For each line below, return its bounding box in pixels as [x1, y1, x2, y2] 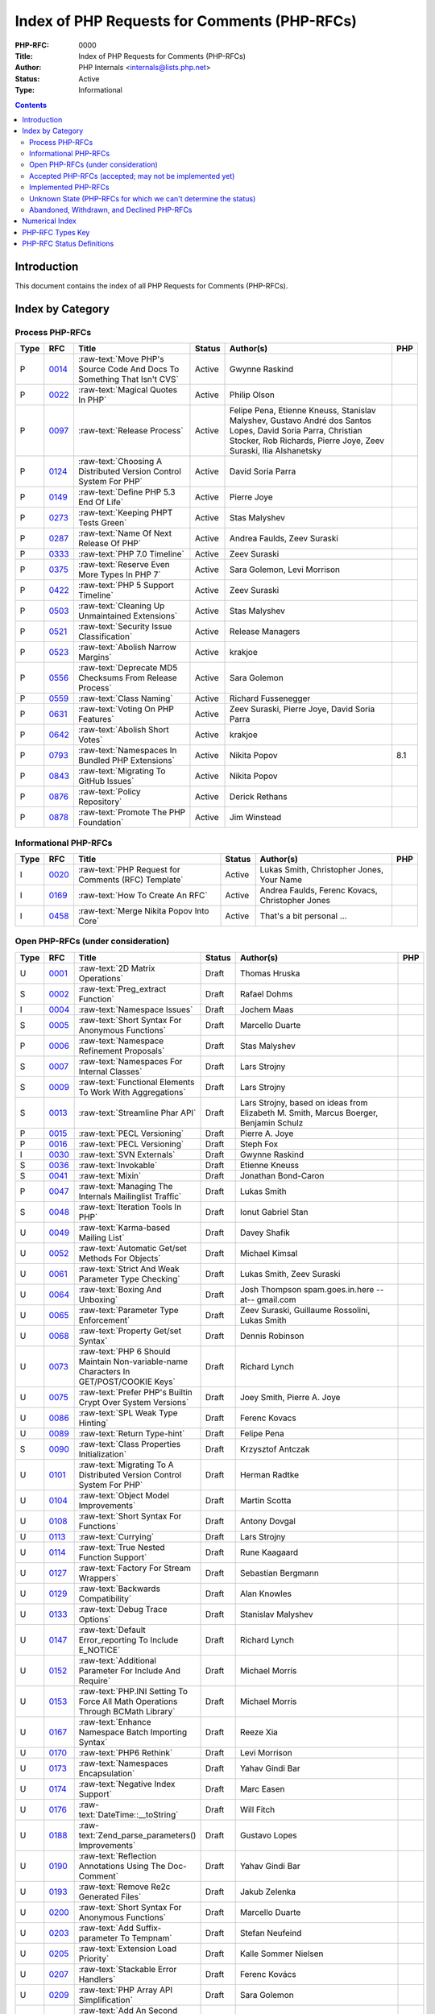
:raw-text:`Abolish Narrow [77, 641, 177, 653]
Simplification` [78, 1994, 133, 2005]
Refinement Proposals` [78, 1045, 165, 1056]
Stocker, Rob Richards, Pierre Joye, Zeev [230, 435, 385, 446]
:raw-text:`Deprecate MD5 [77, 662, 178, 673]
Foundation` [77, 817, 124, 828]
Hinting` [78, 1417, 109, 1428]
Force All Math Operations [78, 1696, 178, 1707]
